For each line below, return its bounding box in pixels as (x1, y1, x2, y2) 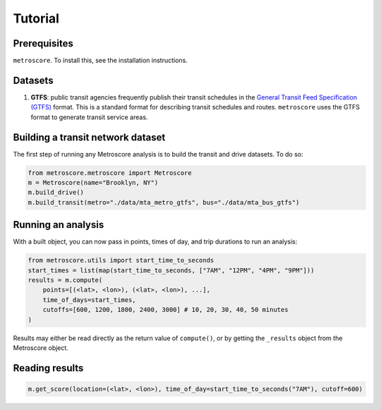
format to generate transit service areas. (30, 113, 148, 121)
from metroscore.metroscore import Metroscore (28, 169, 192, 176)
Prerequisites (13, 37, 73, 49)
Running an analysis (13, 219, 104, 231)
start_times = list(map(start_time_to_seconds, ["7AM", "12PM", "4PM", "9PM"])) (28, 266, 315, 275)
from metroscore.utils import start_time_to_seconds (28, 256, 214, 265)
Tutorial (13, 11, 60, 26)
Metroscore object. (13, 344, 68, 352)
